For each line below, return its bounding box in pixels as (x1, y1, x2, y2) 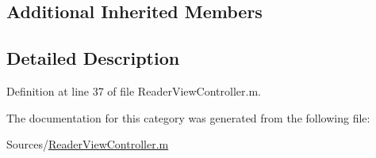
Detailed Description (6, 46, 180, 70)
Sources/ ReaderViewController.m (6, 136, 169, 152)
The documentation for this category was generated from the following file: (6, 109, 370, 126)
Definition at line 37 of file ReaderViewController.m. (6, 82, 261, 99)
